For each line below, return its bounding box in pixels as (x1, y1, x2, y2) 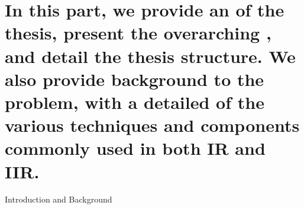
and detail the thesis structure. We (5, 44, 296, 68)
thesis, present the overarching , (5, 21, 271, 45)
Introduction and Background (5, 193, 112, 205)
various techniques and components (5, 113, 300, 137)
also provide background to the (5, 67, 264, 91)
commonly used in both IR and (5, 136, 266, 160)
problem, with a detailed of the (5, 89, 264, 114)
